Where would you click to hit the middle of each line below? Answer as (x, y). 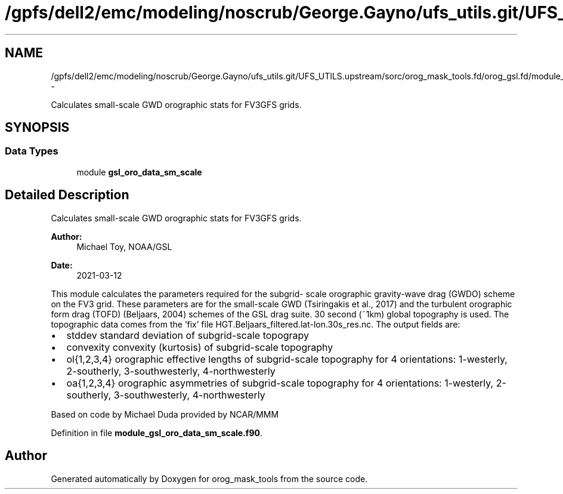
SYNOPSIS (37, 128)
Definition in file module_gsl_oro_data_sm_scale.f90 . (157, 433)
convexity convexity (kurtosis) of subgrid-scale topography (200, 347)
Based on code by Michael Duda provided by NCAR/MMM (165, 414)
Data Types (32, 151)
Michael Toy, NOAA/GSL (124, 246)
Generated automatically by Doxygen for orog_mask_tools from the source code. (209, 478)
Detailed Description (67, 195)
